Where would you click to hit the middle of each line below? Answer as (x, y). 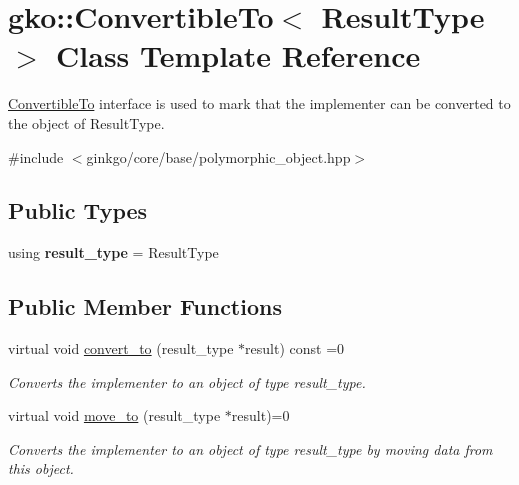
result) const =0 (295, 348)
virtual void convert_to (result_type (121, 348)
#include (36, 156)
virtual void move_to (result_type (114, 415)
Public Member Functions (145, 306)
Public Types (78, 210)
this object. (41, 468)
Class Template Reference (238, 55)
